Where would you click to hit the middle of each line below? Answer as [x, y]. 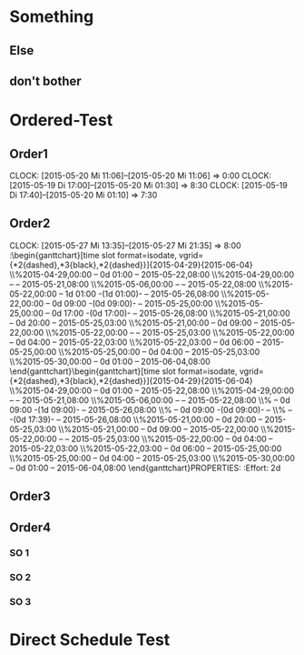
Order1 [29, 153]
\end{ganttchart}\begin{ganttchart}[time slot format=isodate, [123, 371]
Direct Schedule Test [90, 640]
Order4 [30, 527]
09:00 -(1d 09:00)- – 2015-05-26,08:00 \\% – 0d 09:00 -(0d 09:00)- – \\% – [151, 409]
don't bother [45, 81]
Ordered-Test [61, 121]
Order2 [30, 223]
